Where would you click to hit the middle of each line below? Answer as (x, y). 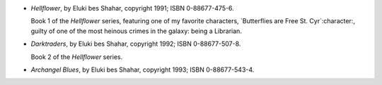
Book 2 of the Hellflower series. (77, 57)
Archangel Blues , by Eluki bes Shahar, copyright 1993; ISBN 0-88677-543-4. (143, 70)
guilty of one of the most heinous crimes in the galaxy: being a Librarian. (136, 31)
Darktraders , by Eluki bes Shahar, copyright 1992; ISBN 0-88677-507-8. (136, 44)
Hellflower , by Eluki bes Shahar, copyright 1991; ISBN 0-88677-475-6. (133, 8)
